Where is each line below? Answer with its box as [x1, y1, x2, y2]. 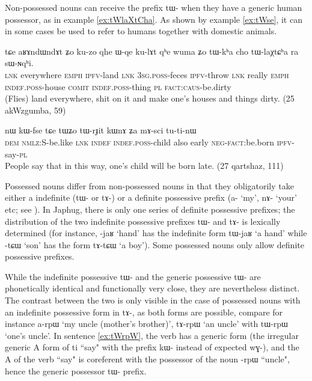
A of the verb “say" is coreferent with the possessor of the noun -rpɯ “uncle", [5, 353, 290, 365]
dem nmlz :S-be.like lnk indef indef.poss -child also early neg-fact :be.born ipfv [5, 135, 292, 148]
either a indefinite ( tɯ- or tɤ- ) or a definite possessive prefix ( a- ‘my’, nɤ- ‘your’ [5, 191, 297, 204]
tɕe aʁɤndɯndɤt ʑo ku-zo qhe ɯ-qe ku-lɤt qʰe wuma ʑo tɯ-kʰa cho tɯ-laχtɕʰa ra [5, 44, 299, 57]
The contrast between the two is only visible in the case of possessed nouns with [5, 294, 301, 306]
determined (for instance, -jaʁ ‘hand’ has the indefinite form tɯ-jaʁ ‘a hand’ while [5, 227, 307, 239]
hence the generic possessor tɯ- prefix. [5, 364, 147, 377]
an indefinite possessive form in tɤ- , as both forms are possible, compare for [5, 305, 283, 318]
